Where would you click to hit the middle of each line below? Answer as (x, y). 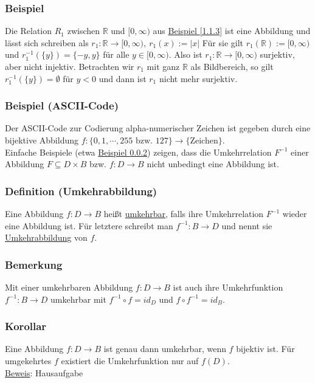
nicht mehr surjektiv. (198, 78)
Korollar (26, 326)
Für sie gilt (223, 42)
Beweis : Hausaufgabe (44, 372)
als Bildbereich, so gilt (232, 66)
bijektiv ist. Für (265, 349)
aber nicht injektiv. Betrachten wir (70, 66)
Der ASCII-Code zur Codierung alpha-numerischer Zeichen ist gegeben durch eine (158, 128)
